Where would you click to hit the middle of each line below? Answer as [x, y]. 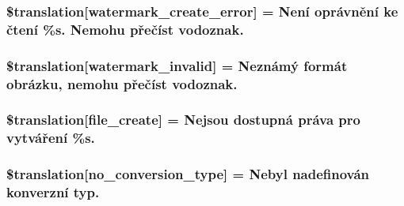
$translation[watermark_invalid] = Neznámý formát [177, 65]
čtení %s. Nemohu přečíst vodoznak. [125, 29]
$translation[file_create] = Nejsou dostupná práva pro [183, 120]
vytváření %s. [51, 138]
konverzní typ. [53, 192]
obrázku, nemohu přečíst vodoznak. [122, 83]
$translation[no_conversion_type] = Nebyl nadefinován [188, 174]
